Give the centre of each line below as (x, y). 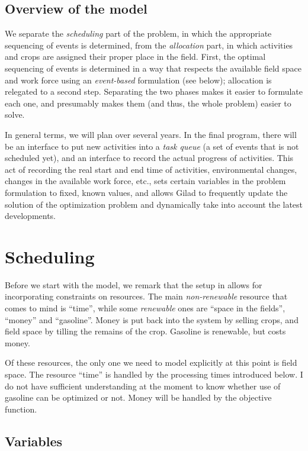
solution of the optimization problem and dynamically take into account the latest (154, 204)
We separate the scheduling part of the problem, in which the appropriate (138, 33)
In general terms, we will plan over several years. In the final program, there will (151, 134)
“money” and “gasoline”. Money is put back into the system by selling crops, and (152, 319)
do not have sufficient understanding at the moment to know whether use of (143, 386)
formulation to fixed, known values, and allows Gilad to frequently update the (146, 192)
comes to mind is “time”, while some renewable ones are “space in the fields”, (145, 308)
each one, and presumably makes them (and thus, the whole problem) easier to (148, 103)
